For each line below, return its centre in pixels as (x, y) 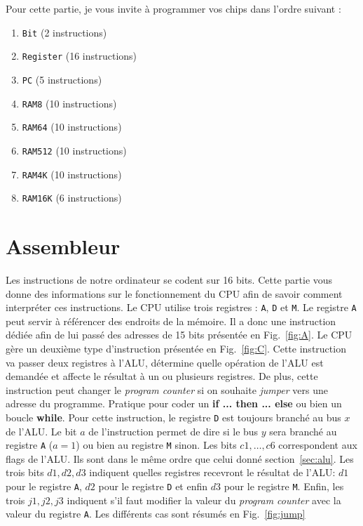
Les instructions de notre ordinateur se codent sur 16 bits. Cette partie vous (169, 279)
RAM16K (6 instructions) (72, 198)
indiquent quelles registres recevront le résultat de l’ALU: (212, 472)
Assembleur (63, 246)
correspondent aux (318, 445)
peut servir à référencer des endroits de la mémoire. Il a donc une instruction (171, 321)
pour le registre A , (44, 486)
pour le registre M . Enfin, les (284, 486)
